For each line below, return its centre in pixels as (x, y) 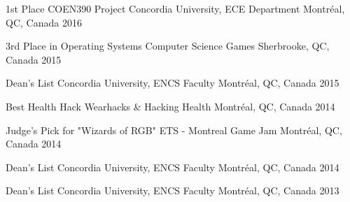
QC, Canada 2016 (44, 22)
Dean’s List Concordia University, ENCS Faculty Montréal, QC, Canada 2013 (173, 190)
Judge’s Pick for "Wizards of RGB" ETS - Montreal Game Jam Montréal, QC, (174, 130)
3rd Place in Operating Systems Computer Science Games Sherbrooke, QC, (168, 46)
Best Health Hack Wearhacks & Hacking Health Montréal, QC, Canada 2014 (170, 106)
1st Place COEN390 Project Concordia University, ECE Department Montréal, (175, 8)
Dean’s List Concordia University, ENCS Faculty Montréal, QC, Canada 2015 (173, 83)
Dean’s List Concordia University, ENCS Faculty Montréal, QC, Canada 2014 (173, 167)
